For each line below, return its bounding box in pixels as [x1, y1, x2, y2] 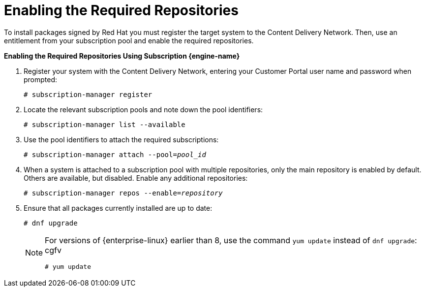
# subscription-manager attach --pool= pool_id [24, 150, 206, 159]
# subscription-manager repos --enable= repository [24, 189, 223, 197]
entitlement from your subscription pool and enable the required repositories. [4, 36, 254, 45]
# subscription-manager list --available [24, 120, 185, 129]
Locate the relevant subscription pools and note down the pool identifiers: [24, 105, 263, 114]
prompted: [24, 75, 58, 84]
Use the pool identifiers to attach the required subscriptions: [24, 135, 219, 144]
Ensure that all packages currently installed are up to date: [24, 203, 212, 212]
